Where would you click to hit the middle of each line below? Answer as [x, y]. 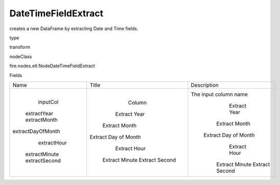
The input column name [219, 94]
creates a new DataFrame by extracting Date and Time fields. [74, 29]
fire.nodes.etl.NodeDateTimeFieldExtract [52, 66]
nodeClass [21, 57]
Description [205, 85]
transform [20, 47]
